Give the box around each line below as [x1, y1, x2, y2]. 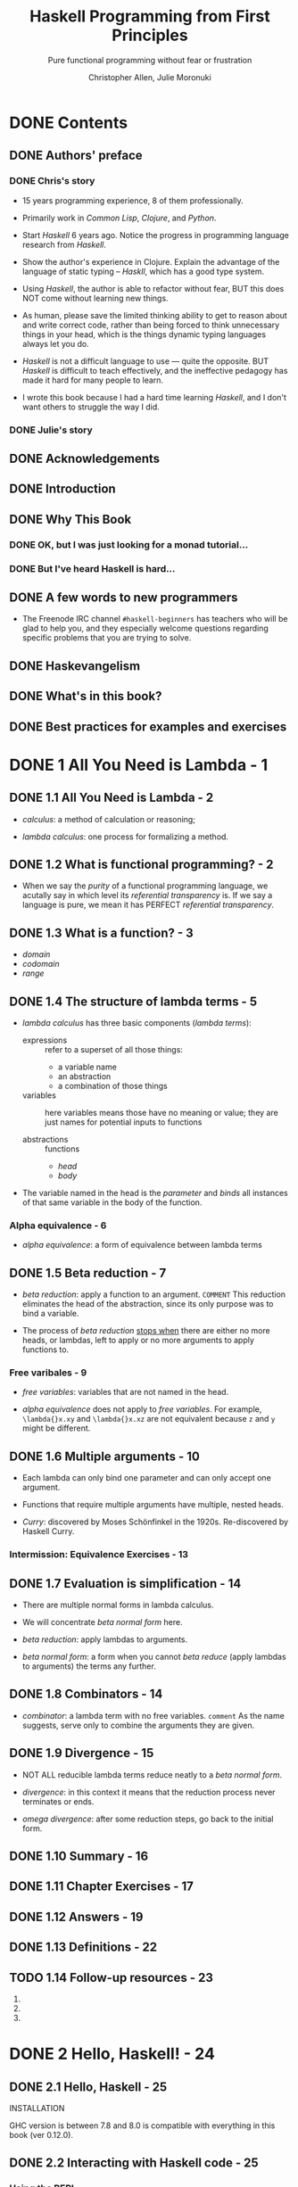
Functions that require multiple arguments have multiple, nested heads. [21, 1499, 284, 1510]
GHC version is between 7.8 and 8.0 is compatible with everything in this [9, 2120, 276, 2131]
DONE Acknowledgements [9, 450, 161, 466]
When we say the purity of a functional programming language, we [21, 880, 269, 891]
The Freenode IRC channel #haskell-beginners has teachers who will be [21, 614, 288, 624]
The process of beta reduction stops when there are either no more [21, 1325, 270, 1336]
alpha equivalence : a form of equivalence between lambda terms [21, 1240, 263, 1250]
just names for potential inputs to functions [44, 1117, 203, 1127]
